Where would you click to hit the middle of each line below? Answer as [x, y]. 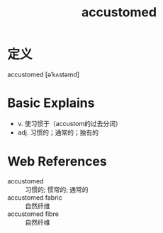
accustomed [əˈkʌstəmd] [44, 74]
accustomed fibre [33, 214]
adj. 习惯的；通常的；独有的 [58, 132]
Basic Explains [51, 103]
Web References [57, 162]
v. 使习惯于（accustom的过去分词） [69, 123]
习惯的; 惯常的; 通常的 [57, 189]
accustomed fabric [35, 197]
